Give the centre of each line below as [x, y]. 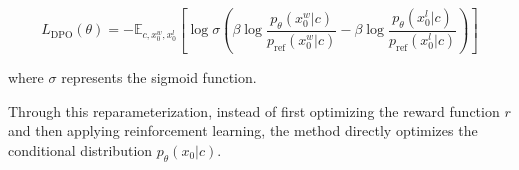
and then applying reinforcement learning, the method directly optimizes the [243, 130]
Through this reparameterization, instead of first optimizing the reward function [254, 110]
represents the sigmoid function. [159, 76]
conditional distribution [80, 149]
